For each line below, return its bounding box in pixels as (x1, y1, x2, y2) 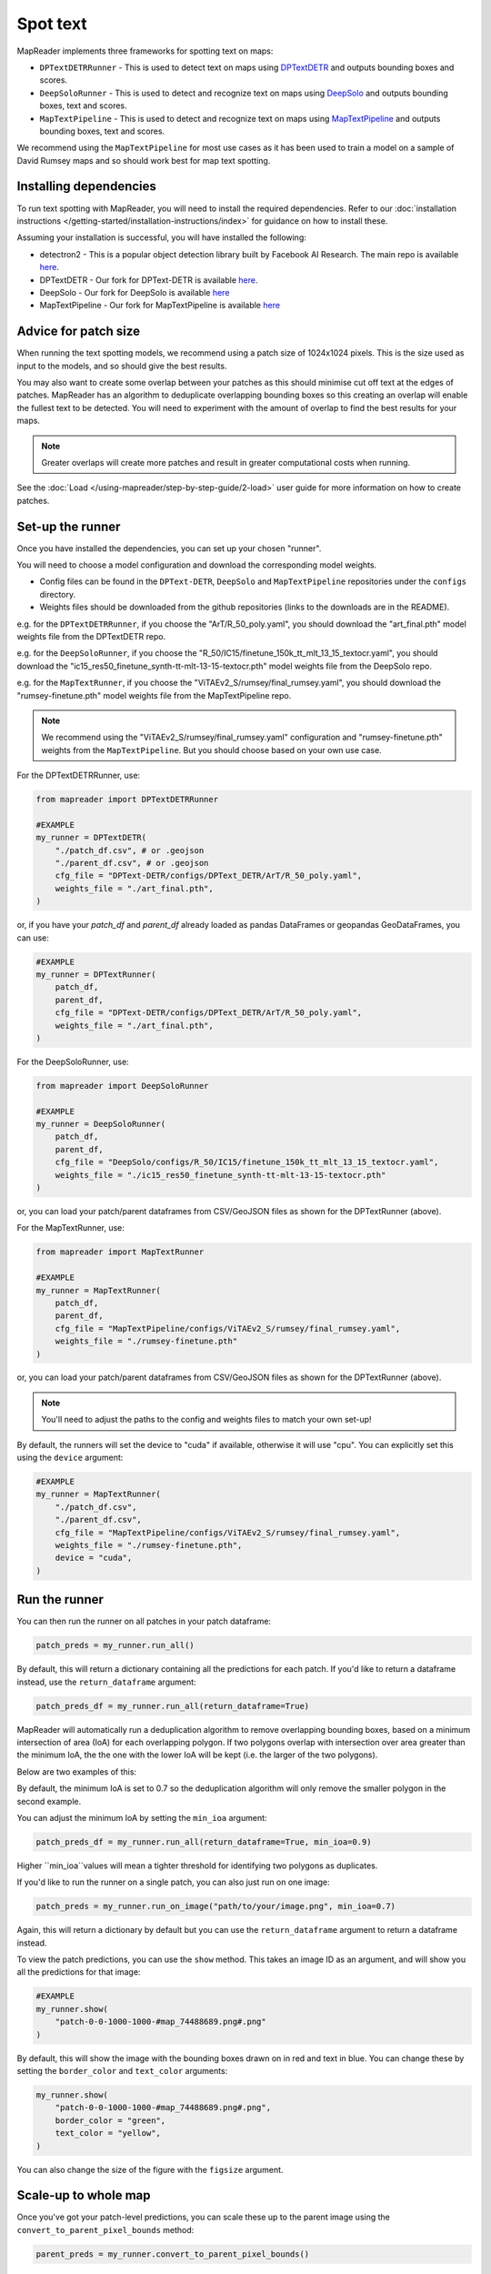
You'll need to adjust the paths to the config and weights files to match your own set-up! (41, 1414, 372, 1425)
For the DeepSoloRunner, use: (16, 1056, 129, 1067)
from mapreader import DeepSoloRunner (35, 1081, 209, 1091)
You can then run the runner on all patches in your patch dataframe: (16, 1615, 272, 1627)
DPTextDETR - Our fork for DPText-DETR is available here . (39, 274, 258, 286)
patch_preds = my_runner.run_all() (35, 1640, 195, 1651)
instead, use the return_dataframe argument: (16, 1676, 196, 1687)
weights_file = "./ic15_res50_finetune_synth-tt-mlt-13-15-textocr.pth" (55, 1170, 386, 1180)
